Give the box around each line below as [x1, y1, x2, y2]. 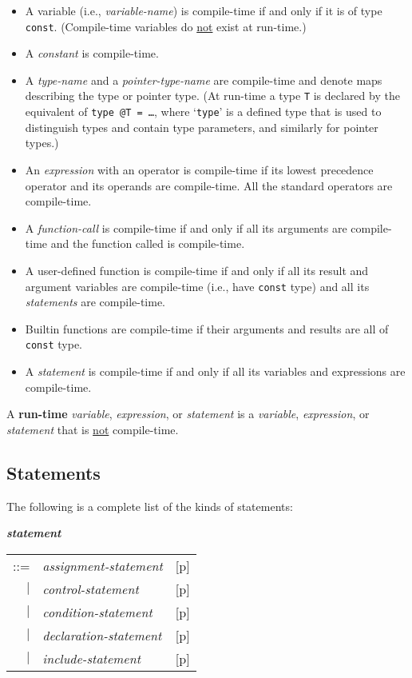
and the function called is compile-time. [50, 235, 245, 252]
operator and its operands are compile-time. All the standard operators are [25, 177, 393, 193]
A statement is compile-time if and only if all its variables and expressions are [25, 363, 406, 379]
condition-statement [42, 602, 153, 621]
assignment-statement [42, 556, 163, 575]
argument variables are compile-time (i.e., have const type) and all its [25, 277, 370, 294]
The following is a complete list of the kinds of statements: [6, 497, 293, 514]
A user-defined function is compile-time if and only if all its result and [25, 261, 369, 278]
